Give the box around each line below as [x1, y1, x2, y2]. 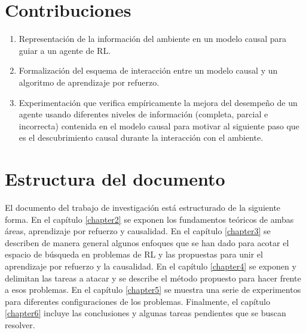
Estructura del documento [5, 166, 225, 191]
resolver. [5, 318, 35, 331]
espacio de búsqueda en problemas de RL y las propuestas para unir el [5, 248, 263, 261]
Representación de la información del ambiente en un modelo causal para [19, 32, 287, 45]
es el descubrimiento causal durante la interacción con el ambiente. [19, 131, 264, 144]
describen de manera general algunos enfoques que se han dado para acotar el [5, 236, 289, 249]
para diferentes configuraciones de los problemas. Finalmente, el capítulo [5, 295, 270, 307]
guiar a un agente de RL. [19, 44, 111, 56]
